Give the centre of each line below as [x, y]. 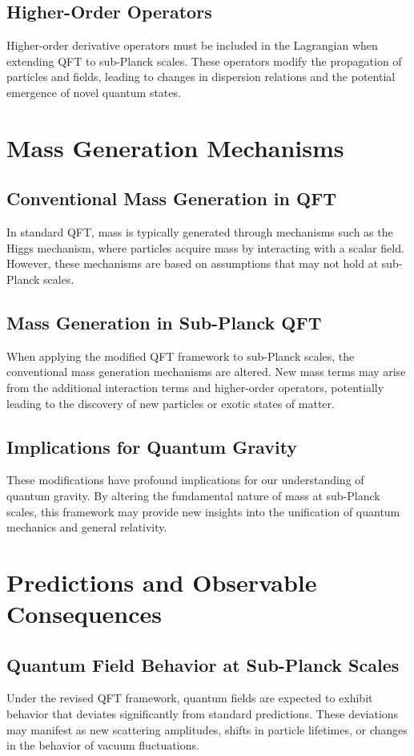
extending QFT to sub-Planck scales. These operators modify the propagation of [204, 61]
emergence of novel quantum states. [94, 92]
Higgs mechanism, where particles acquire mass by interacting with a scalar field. [205, 247]
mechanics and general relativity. [87, 527]
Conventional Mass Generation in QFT [172, 198]
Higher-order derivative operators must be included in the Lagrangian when [192, 45]
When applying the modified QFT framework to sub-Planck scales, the [181, 356]
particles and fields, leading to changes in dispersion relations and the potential [201, 77]
